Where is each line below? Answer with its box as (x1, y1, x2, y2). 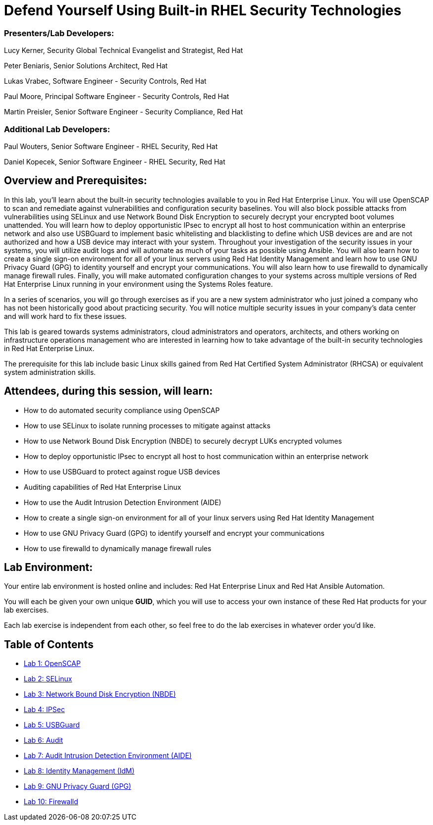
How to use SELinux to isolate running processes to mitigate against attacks (24, 421, 271, 430)
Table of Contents (4, 638, 94, 651)
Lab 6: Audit (24, 736, 63, 745)
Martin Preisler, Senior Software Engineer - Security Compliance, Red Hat (4, 107, 243, 116)
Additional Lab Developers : (4, 124, 110, 134)
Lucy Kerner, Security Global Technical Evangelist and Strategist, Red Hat (4, 46, 243, 55)
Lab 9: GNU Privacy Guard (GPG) (24, 782, 131, 791)
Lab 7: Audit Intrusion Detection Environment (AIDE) (24, 751, 192, 760)
